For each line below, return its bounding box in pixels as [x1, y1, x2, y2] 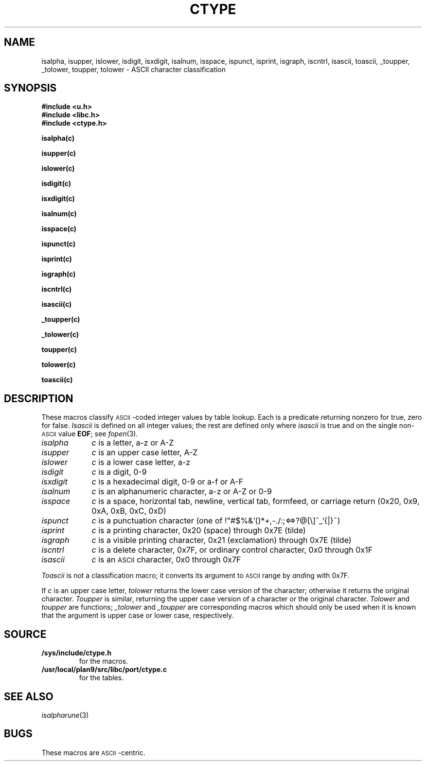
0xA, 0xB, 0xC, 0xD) [91, 506, 166, 516]
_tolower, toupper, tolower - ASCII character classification [41, 65, 226, 74]
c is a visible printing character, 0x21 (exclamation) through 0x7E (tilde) [91, 535, 352, 545]
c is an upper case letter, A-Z [91, 448, 198, 458]
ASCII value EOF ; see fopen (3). [41, 429, 138, 438]
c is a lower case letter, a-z [91, 457, 191, 467]
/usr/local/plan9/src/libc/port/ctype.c [41, 665, 167, 674]
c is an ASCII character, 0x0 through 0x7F [91, 555, 241, 565]
